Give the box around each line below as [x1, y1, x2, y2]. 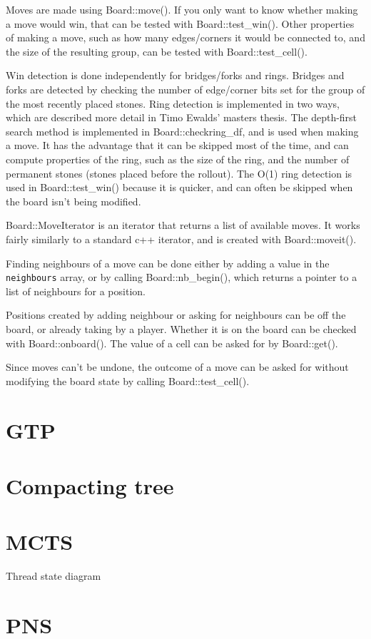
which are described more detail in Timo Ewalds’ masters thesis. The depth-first [6, 110, 357, 125]
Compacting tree [6, 471, 174, 500]
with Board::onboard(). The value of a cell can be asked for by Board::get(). [6, 335, 338, 350]
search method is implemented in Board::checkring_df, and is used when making [6, 123, 359, 138]
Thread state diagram [6, 568, 101, 583]
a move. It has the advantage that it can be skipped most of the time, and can [6, 138, 349, 153]
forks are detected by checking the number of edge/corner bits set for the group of [6, 81, 365, 96]
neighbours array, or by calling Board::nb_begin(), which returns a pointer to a [6, 270, 357, 285]
